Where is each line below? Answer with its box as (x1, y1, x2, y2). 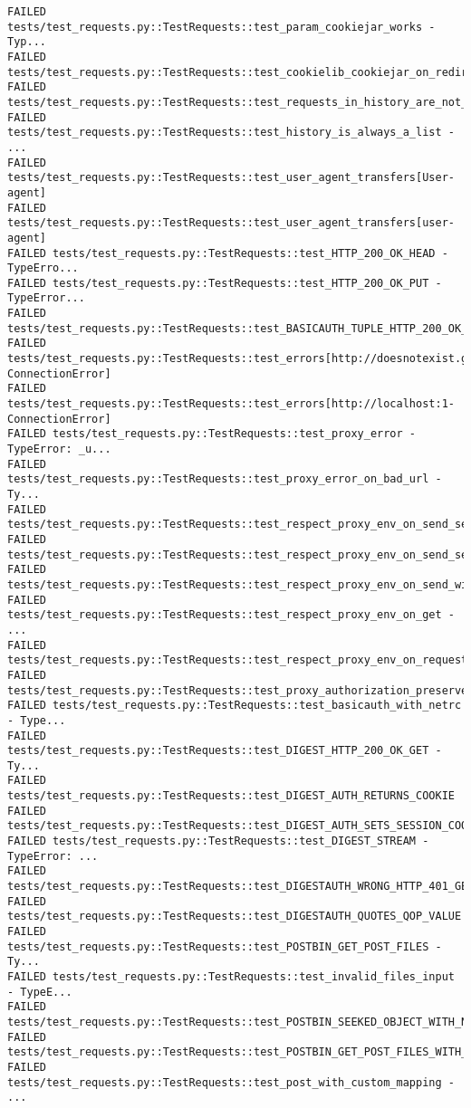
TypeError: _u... (7, 443, 111, 456)
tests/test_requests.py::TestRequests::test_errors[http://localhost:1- (7, 397, 455, 411)
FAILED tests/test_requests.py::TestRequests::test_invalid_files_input (7, 970, 455, 983)
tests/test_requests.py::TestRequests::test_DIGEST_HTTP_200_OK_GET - (7, 744, 442, 758)
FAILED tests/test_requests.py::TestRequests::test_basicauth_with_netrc (7, 699, 462, 712)
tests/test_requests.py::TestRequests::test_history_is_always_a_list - (7, 126, 455, 139)
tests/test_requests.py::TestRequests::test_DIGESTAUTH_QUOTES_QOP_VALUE (7, 910, 462, 923)
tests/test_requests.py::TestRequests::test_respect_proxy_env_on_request (7, 654, 468, 667)
